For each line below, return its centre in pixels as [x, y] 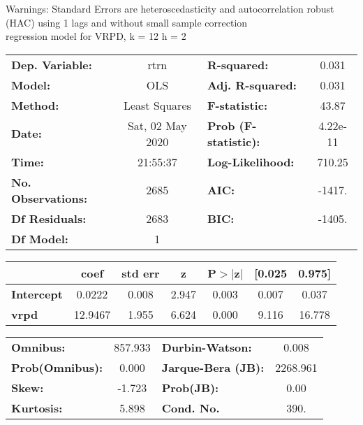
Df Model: [40, 238]
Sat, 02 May [157, 125]
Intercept [37, 294]
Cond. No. [191, 408]
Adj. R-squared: [252, 85]
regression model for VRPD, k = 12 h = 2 [96, 36]
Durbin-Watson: [207, 347]
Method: [35, 105]
